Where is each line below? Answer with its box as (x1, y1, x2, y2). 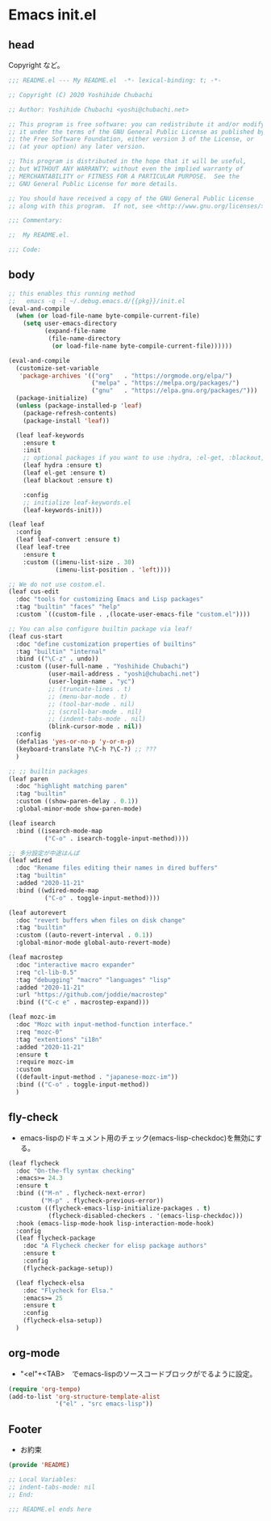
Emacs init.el (8, 6, 97, 24)
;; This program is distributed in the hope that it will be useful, (8, 158, 248, 166)
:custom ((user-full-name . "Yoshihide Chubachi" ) (15, 663, 190, 671)
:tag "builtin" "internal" (15, 647, 106, 655)
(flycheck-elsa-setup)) (23, 1317, 103, 1325)
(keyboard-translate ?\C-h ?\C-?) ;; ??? (15, 745, 157, 753)
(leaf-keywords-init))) (23, 506, 103, 514)
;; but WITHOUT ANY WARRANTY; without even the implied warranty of (8, 165, 244, 173)
